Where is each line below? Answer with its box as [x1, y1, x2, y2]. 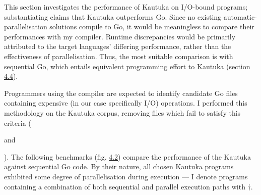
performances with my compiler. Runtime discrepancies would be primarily [4, 31, 236, 41]
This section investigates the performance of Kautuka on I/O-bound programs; [4, 2, 248, 12]
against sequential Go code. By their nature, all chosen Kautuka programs [4, 161, 234, 172]
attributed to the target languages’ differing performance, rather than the [4, 41, 231, 52]
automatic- [223, 11, 257, 22]
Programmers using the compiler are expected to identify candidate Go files [4, 87, 238, 98]
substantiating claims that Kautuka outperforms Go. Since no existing [4, 11, 222, 22]
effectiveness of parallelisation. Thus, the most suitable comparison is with [4, 51, 233, 61]
